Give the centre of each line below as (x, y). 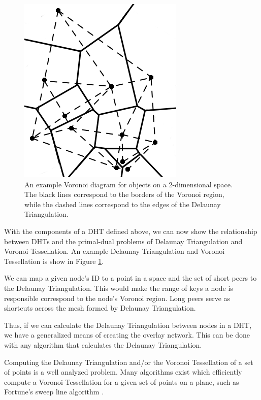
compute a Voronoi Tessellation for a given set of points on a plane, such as (122, 381)
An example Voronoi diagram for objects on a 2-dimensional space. (128, 184)
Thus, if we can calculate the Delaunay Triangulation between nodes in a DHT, (128, 325)
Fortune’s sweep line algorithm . (54, 392)
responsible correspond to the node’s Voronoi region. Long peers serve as (117, 298)
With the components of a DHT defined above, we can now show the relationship (131, 231)
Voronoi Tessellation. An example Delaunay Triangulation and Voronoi (115, 251)
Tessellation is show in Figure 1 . (54, 261)
